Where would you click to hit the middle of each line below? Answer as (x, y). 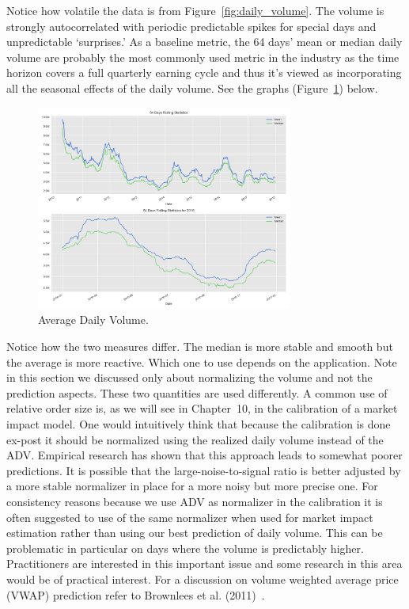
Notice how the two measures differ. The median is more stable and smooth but (200, 346)
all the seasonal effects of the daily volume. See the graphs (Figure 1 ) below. (192, 88)
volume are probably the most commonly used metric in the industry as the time (203, 57)
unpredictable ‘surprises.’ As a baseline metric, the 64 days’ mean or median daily (204, 42)
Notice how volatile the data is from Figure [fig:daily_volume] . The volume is (195, 10)
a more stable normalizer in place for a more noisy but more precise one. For (192, 486)
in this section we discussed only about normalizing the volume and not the (189, 377)
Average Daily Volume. (93, 320)
